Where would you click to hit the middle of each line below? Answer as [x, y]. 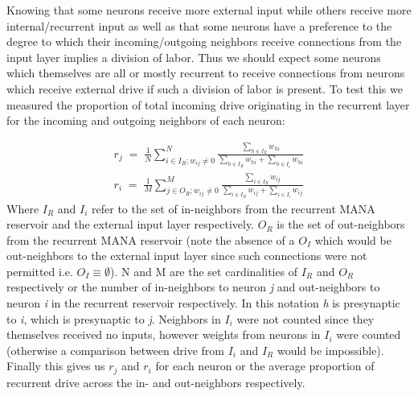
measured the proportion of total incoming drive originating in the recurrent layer [208, 104]
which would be [353, 239]
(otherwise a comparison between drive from [115, 350]
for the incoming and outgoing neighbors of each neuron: [146, 120]
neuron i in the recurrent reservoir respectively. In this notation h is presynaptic [203, 303]
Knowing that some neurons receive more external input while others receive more [209, 10]
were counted [369, 334]
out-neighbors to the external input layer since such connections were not [187, 256]
